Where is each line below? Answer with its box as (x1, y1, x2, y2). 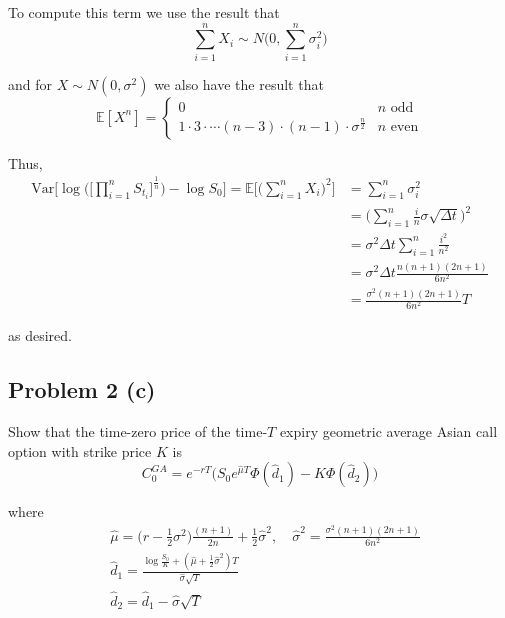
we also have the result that (154, 73, 324, 94)
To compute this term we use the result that (8, 2, 280, 22)
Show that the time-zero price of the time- (8, 421, 268, 442)
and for (8, 73, 53, 94)
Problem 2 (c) (8, 374, 156, 405)
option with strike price (8, 440, 152, 461)
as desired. (8, 325, 72, 346)
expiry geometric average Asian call (279, 421, 498, 442)
